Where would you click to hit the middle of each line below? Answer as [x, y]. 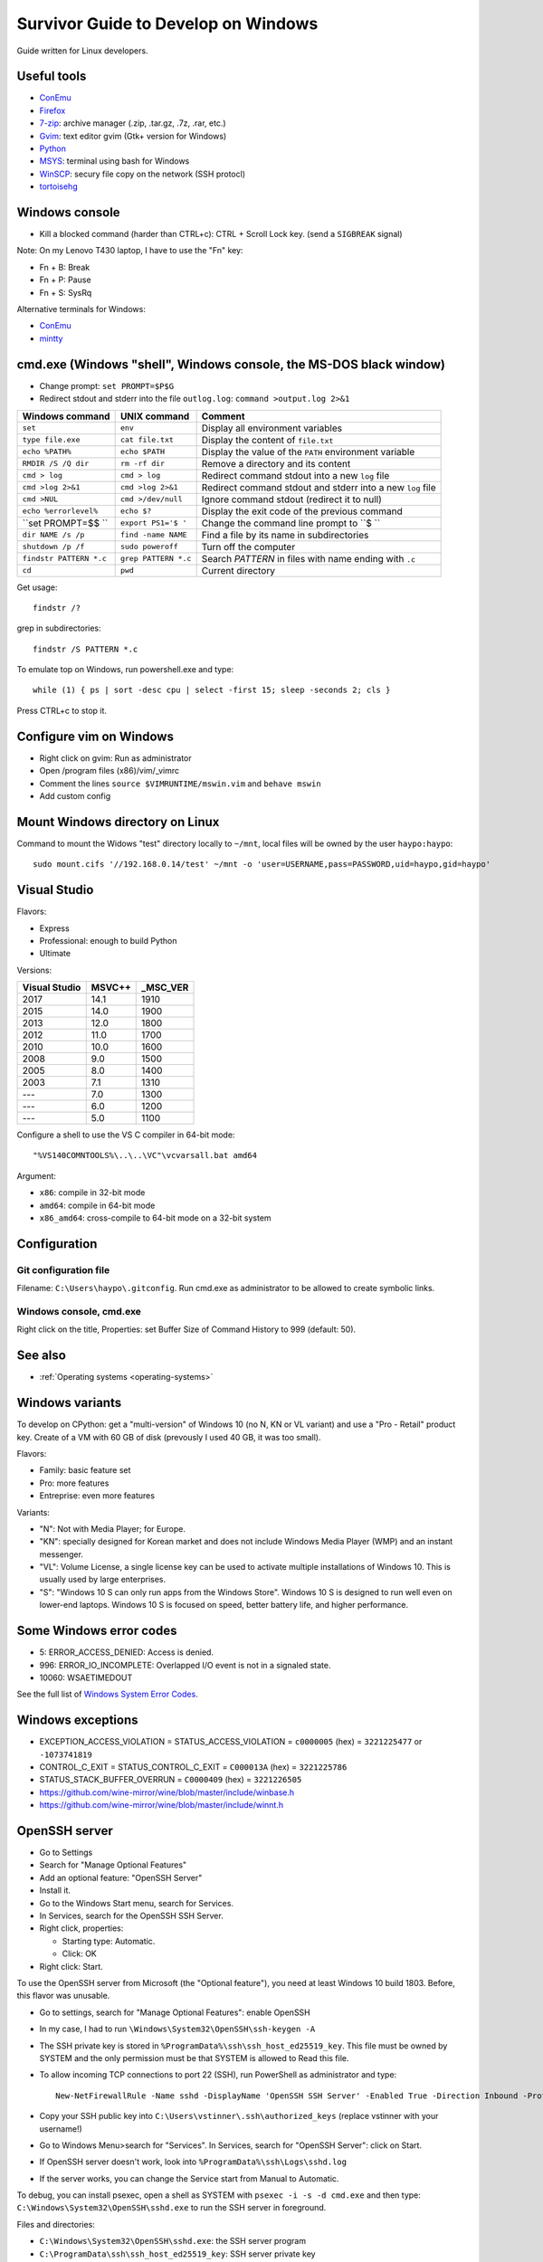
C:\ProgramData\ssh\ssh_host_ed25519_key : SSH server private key [177, 2254]
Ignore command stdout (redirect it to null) [291, 499]
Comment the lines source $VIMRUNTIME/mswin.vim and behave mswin [180, 784]
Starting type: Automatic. [109, 1941]
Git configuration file [63, 1269]
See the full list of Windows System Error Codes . [107, 1694]
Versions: [34, 970]
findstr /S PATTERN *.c [86, 649]
